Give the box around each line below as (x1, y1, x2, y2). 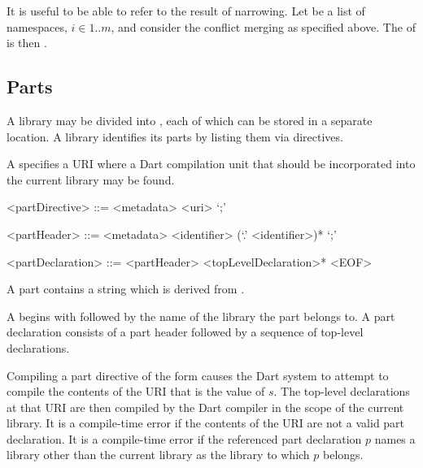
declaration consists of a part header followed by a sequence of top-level (7, 323, 364, 340)
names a (374, 430, 416, 447)
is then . (7, 34, 47, 51)
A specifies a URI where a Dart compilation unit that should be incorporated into (7, 155, 416, 172)
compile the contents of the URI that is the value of (7, 383, 265, 400)
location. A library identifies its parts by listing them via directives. (7, 128, 343, 145)
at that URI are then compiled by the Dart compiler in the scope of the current (7, 398, 404, 415)
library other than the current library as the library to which (7, 446, 310, 463)
